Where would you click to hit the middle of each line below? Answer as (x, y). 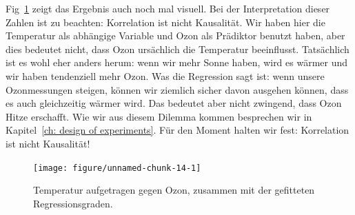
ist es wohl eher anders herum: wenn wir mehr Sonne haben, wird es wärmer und (177, 62)
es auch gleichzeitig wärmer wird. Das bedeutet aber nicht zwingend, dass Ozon (174, 103)
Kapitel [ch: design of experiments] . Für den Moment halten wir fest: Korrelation (177, 130)
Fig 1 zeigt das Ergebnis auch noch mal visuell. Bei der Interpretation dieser (168, 8)
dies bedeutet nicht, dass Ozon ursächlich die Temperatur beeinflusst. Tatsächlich (177, 49)
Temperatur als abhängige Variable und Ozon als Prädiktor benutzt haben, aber (175, 35)
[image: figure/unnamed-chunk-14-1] (117, 168)
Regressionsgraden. (73, 203)
